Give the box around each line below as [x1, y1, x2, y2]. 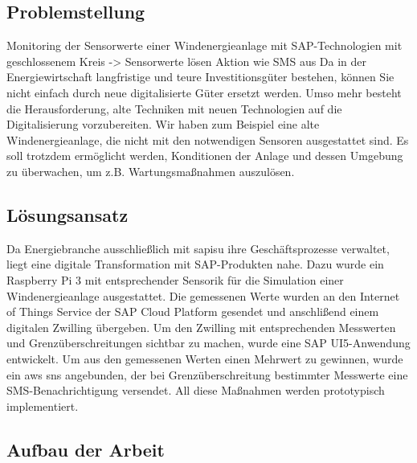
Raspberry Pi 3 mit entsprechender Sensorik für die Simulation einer [6, 271, 344, 288]
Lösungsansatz [6, 202, 129, 227]
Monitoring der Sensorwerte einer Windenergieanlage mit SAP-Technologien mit [6, 37, 403, 54]
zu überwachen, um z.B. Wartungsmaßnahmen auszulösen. [6, 162, 295, 179]
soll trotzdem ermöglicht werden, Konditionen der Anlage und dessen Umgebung [6, 147, 403, 164]
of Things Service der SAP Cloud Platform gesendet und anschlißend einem [6, 303, 379, 320]
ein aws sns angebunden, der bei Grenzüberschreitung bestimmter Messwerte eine [6, 366, 408, 383]
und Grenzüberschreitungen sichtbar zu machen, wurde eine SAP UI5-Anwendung [6, 334, 411, 351]
